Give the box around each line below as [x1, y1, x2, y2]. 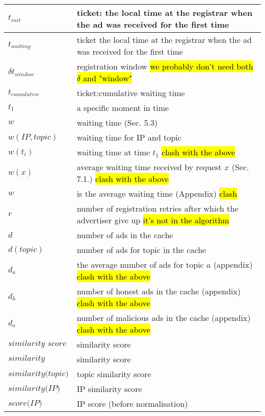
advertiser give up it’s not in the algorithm [76, 214, 229, 226]
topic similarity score [76, 368, 151, 380]
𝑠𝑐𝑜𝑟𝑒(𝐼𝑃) [8, 399, 42, 407]
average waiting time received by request [76, 161, 222, 173]
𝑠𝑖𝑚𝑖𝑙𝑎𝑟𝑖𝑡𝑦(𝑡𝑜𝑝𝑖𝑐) [8, 369, 69, 378]
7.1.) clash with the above [76, 173, 169, 184]
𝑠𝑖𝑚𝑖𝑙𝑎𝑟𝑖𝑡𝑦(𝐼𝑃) [8, 384, 60, 392]
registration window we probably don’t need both [76, 60, 253, 72]
